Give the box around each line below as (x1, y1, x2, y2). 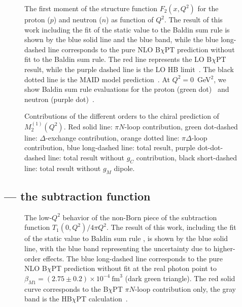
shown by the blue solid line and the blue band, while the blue (24, 34, 219, 45)
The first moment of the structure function (24, 3, 157, 13)
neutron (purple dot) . (24, 93, 94, 104)
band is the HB (24, 293, 72, 304)
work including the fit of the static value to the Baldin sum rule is (24, 24, 230, 35)
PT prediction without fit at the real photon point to (51, 263, 217, 274)
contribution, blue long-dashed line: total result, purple (24, 142, 195, 153)
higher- (213, 243, 235, 253)
